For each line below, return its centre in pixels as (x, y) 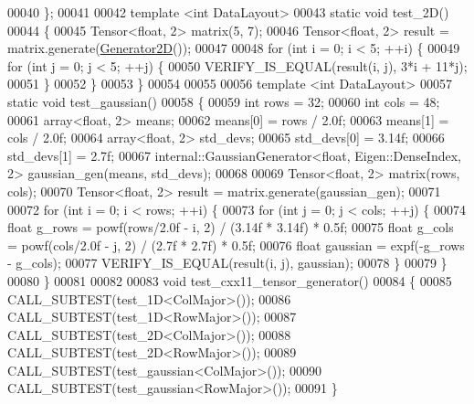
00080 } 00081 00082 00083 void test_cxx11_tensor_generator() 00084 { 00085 (230, 280)
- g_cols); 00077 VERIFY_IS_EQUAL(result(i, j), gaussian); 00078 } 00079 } (227, 263)
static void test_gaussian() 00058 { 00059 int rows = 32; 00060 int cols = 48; (224, 101)
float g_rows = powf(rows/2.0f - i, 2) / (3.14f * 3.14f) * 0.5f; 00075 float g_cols (231, 227)
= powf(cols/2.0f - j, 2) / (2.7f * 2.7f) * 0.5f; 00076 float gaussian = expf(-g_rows (236, 245)
